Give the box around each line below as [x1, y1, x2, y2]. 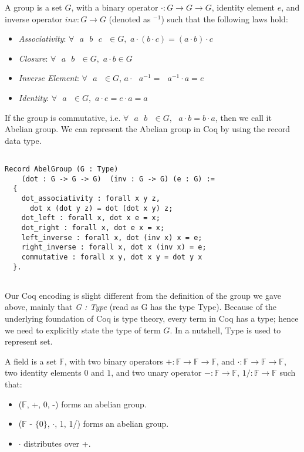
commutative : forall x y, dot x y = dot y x [21, 252, 202, 261]
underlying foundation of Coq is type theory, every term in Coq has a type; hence [5, 312, 299, 325]
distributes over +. [23, 437, 91, 449]
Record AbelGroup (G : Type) [5, 165, 119, 173]
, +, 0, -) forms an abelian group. [26, 397, 147, 410]
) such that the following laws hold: [161, 12, 288, 25]
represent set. [5, 335, 53, 348]
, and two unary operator [111, 366, 202, 379]
